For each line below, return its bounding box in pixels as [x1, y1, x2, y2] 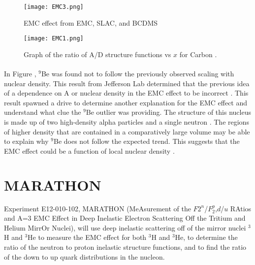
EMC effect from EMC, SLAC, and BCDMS [24, 17, 158, 28]
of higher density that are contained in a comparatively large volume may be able [4, 126, 250, 136]
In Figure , [4, 68, 36, 79]
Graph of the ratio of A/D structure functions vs [24, 49, 171, 59]
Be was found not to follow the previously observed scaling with [41, 68, 234, 79]
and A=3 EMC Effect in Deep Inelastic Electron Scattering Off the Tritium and [4, 213, 246, 223]
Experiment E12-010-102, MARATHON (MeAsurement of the [4, 203, 191, 213]
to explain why [4, 136, 49, 146]
